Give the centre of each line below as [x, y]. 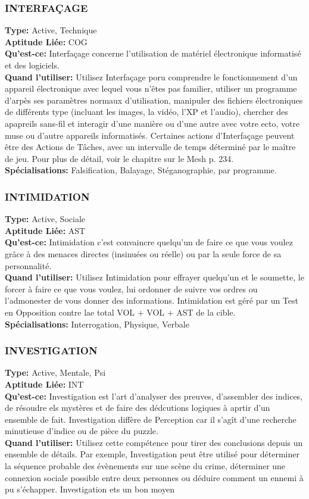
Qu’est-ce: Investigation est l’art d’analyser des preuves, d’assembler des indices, [154, 396]
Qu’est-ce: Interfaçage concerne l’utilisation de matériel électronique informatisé [153, 53]
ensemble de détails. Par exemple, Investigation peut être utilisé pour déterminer [152, 454]
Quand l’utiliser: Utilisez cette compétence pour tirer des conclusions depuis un [154, 442]
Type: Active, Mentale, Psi [55, 372]
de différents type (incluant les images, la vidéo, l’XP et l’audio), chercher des [146, 112]
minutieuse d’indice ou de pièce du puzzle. [82, 431]
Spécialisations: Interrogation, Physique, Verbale [97, 324]
